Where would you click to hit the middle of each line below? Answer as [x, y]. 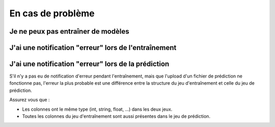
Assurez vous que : [30, 100]
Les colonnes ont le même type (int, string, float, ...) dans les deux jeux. [97, 109]
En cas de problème [52, 13]
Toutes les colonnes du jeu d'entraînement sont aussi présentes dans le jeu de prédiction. [116, 116]
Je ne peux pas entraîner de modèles [69, 31]
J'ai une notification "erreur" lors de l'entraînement [93, 48]
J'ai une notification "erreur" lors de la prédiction [89, 64]
